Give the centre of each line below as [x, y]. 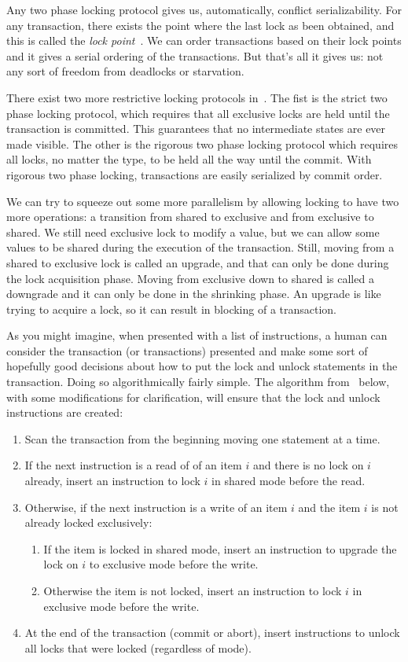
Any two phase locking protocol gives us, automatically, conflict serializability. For [204, 9]
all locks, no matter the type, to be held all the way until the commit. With [189, 159]
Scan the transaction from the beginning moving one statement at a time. [202, 438]
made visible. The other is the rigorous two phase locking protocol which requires [202, 143]
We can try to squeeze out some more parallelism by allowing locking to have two [203, 201]
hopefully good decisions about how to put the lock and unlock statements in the [202, 366]
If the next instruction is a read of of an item [133, 465]
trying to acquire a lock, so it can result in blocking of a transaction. [172, 309]
